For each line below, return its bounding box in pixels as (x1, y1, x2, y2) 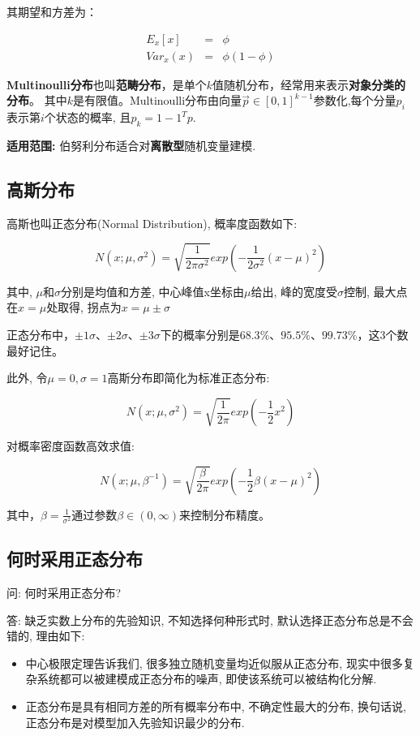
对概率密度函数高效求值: (6, 437, 135, 454)
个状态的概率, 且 (44, 109, 131, 126)
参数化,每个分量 (313, 92, 396, 109)
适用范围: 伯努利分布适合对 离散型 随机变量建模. (6, 136, 256, 153)
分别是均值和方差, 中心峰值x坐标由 (61, 282, 244, 299)
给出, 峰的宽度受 (251, 282, 337, 299)
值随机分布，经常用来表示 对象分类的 (212, 75, 406, 93)
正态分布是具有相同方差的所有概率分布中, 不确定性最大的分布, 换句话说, (25, 697, 406, 714)
